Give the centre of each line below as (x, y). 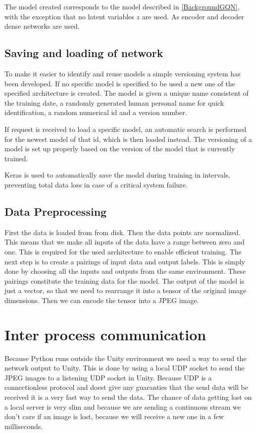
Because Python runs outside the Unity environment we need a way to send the (126, 358)
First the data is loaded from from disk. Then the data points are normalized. (123, 232)
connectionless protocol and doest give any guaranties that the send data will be (127, 387)
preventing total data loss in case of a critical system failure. (96, 184)
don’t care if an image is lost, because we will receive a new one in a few (114, 416)
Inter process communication (105, 334)
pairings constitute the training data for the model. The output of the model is (125, 280)
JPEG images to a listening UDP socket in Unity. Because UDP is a (108, 377)
